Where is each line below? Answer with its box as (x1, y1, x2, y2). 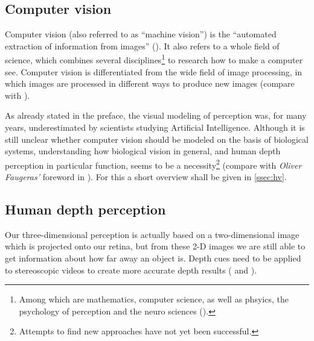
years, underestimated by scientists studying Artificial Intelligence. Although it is (5, 121, 305, 134)
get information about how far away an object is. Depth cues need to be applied (5, 252, 301, 264)
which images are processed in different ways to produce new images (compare (5, 77, 295, 90)
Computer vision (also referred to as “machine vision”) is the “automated (5, 28, 277, 40)
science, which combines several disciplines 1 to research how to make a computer (5, 52, 303, 66)
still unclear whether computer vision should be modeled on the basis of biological (5, 133, 309, 145)
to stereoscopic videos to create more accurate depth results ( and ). (5, 263, 257, 276)
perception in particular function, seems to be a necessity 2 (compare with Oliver (5, 157, 302, 171)
